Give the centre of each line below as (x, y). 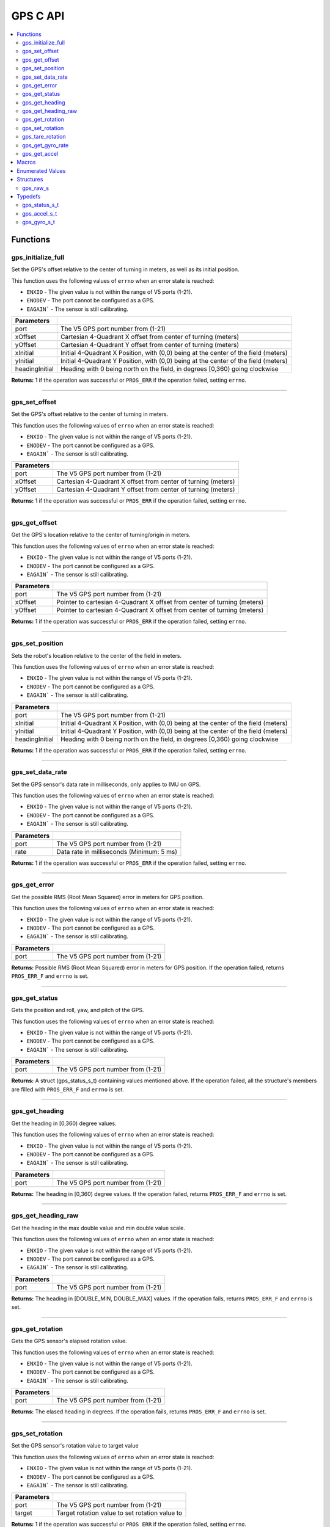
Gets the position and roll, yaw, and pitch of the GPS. (78, 1010)
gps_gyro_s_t (38, 222)
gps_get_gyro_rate (46, 145)
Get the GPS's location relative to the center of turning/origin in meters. (101, 535)
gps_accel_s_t (40, 213)
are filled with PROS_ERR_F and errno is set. (68, 1089)
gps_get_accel (40, 154)
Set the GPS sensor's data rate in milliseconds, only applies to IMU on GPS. (106, 784)
